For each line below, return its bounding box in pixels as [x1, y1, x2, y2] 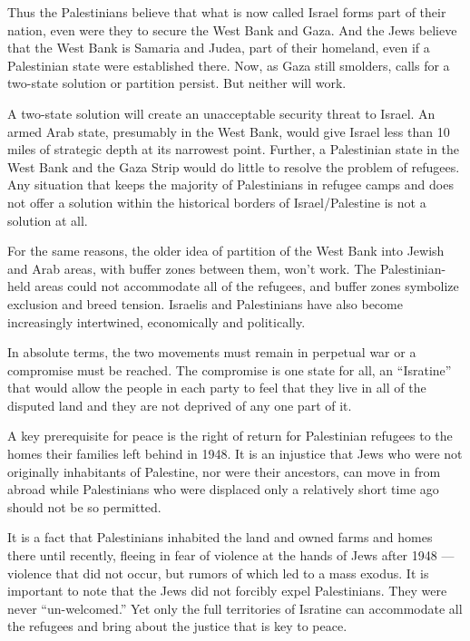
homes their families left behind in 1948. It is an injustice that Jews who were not [7, 444, 463, 463]
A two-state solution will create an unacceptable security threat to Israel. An [7, 103, 436, 122]
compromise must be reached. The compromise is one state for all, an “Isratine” [7, 360, 452, 379]
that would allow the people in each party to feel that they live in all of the [7, 378, 426, 397]
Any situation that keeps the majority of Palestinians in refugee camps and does [7, 175, 454, 194]
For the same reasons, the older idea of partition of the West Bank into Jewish [7, 241, 445, 260]
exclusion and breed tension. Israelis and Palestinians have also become [7, 294, 403, 313]
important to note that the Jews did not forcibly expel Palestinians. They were [7, 581, 447, 600]
